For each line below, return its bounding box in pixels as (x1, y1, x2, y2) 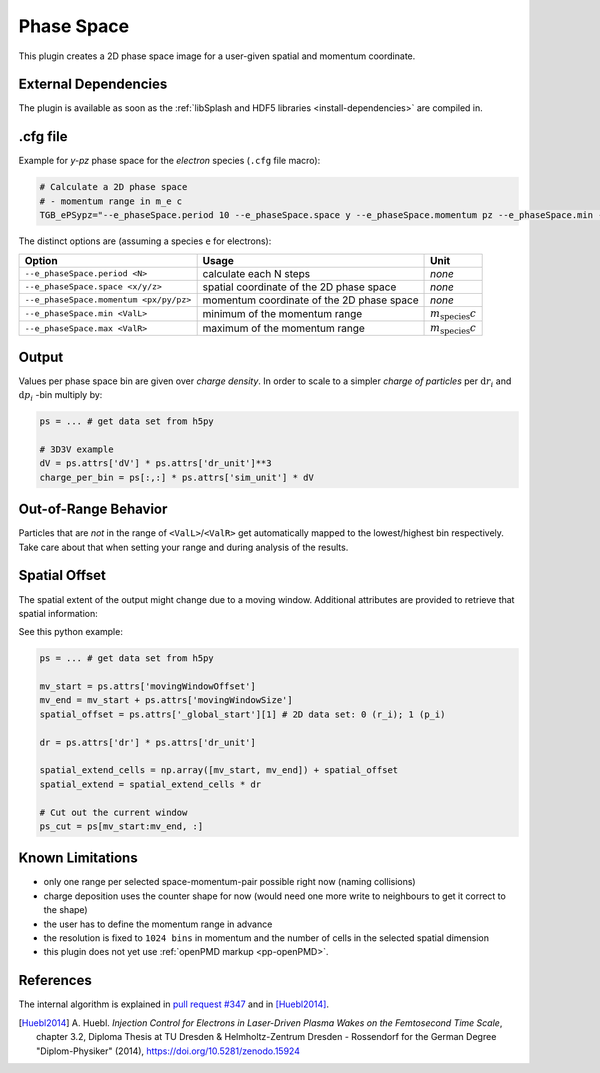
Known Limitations (18, 850, 139, 867)
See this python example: (18, 626, 124, 638)
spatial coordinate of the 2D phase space (202, 280, 397, 294)
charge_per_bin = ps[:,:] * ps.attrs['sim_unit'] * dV (39, 471, 314, 483)
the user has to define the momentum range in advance (43, 918, 273, 930)
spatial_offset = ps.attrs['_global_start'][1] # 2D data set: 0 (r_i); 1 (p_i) (39, 708, 446, 720)
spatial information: (18, 607, 99, 619)
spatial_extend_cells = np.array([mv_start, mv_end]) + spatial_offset (39, 765, 399, 776)
